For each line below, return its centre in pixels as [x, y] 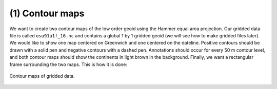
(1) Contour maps [47, 13]
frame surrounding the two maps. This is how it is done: [68, 64]
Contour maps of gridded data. [42, 76]
